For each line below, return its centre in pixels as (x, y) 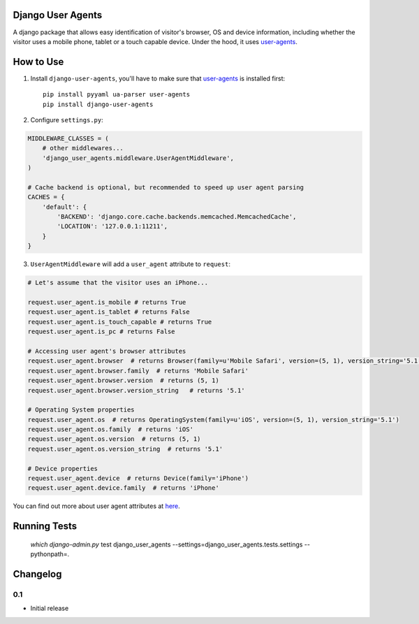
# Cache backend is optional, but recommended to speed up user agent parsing (166, 187)
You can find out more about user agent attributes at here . (97, 506)
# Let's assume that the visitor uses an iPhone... (118, 283)
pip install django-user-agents (98, 104)
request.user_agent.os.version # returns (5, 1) (114, 439)
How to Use (38, 62)
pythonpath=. (50, 554)
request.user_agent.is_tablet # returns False (109, 312)
